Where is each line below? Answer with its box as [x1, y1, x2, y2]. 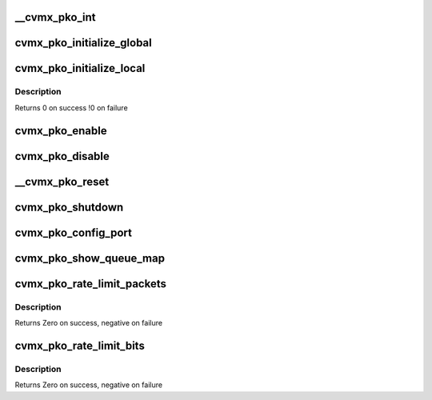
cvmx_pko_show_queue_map [14, 251, 166, 265]
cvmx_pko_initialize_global [14, 36, 152, 50]
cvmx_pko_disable [14, 149, 110, 163]
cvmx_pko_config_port [14, 226, 132, 239]
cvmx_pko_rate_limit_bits [14, 338, 146, 352]
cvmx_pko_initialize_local [14, 62, 146, 75]
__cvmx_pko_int [14, 10, 96, 24]
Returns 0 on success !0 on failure [14, 102, 128, 112]
